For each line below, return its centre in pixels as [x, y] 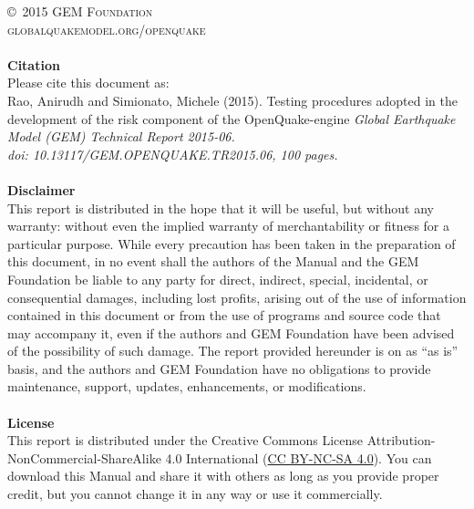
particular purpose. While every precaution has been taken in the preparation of [232, 243]
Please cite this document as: [88, 83]
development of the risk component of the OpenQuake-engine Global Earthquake [232, 118]
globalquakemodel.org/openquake [107, 29]
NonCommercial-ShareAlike [84, 457]
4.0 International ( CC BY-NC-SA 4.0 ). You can [299, 457]
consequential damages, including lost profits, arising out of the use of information [237, 297]
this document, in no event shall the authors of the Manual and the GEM [213, 261]
